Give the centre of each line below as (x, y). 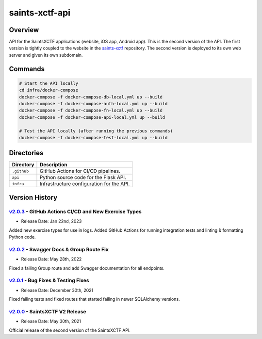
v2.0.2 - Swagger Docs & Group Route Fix (59, 249)
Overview (24, 30)
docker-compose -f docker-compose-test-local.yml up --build (93, 137)
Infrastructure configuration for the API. (85, 184)
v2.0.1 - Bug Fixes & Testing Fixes (49, 280)
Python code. (22, 237)
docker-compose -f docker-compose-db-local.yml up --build (91, 97)
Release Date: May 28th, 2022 (51, 259)
